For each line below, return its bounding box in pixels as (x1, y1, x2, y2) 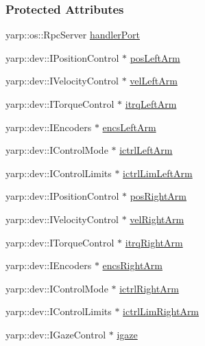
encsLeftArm (102, 119, 156, 134)
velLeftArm (130, 73, 178, 88)
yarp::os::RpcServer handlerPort (5, 27, 140, 42)
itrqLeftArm (125, 97, 177, 111)
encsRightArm (102, 258, 162, 273)
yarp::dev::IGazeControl (5, 327, 106, 341)
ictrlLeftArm (119, 143, 173, 157)
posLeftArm (130, 50, 180, 65)
